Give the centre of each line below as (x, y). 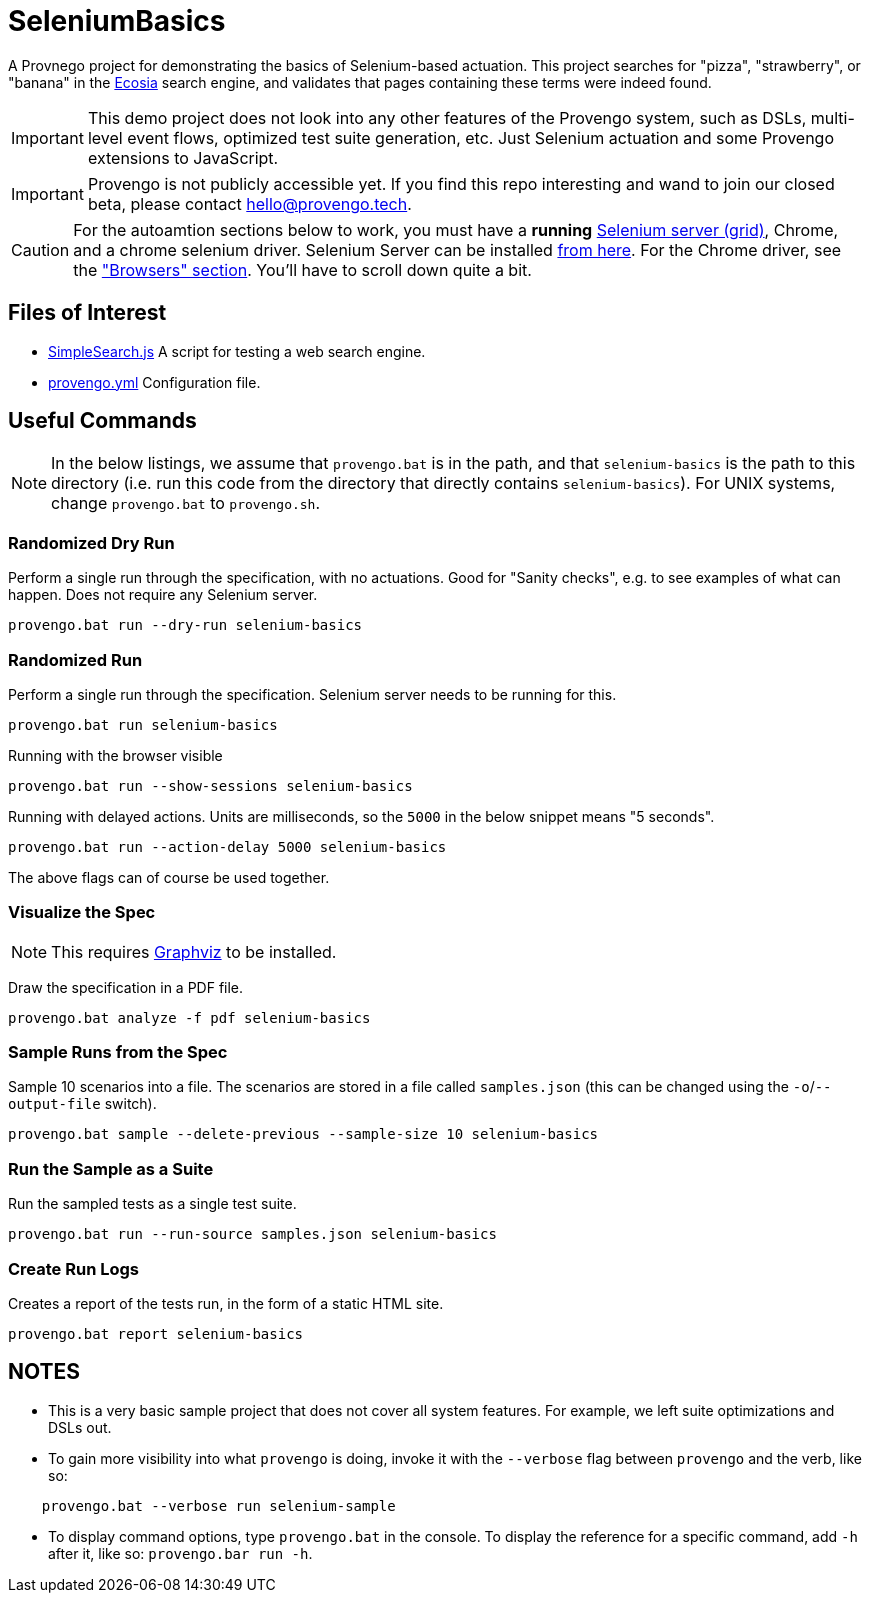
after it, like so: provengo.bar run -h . (180, 1553)
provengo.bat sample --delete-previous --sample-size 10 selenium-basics (303, 1134)
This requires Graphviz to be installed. (194, 951)
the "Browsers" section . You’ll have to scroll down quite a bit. (302, 269)
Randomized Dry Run (91, 542)
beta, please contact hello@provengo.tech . (249, 203)
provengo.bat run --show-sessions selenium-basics (210, 785)
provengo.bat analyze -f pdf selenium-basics (189, 1017)
